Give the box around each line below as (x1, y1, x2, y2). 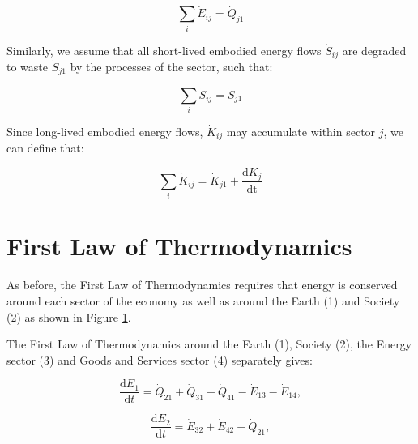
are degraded (342, 41, 407, 58)
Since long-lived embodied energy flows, (6, 123, 203, 139)
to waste (6, 58, 49, 75)
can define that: (6, 139, 84, 156)
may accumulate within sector (226, 123, 376, 139)
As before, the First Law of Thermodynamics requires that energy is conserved (6, 276, 398, 293)
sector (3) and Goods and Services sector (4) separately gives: (6, 351, 313, 368)
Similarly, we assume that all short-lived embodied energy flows (6, 41, 322, 58)
